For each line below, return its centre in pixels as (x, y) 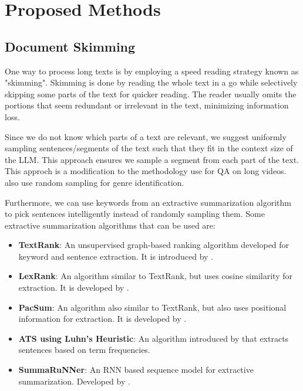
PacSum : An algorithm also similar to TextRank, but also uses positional (152, 307)
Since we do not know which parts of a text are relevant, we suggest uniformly (146, 136)
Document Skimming (70, 46)
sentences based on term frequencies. (84, 350)
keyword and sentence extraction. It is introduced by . (116, 256)
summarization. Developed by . (74, 381)
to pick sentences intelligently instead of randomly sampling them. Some (135, 214)
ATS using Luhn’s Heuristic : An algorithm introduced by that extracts (154, 338)
